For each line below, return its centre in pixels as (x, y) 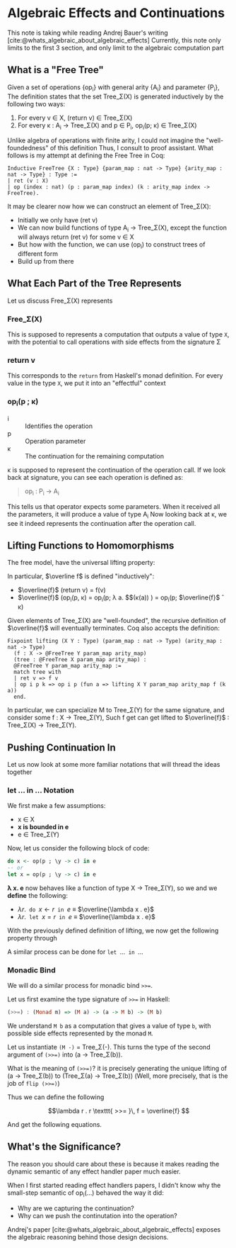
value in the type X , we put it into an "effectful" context (87, 383)
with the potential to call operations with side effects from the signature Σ (114, 342)
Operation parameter (55, 441)
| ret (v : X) (28, 181)
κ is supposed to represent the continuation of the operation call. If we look (117, 470)
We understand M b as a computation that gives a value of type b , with (109, 1026)
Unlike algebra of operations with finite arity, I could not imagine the (106, 140)
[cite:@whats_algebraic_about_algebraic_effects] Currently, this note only (114, 40)
